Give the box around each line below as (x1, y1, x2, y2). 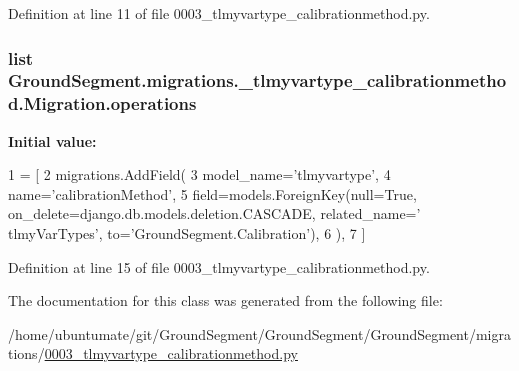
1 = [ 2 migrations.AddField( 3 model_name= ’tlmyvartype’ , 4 (8, 164, 391, 185)
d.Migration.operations (8, 91, 197, 116)
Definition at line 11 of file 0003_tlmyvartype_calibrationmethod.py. (8, 3, 430, 23)
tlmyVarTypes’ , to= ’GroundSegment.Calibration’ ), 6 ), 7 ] (8, 223, 366, 244)
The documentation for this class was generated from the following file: (8, 290, 443, 311)
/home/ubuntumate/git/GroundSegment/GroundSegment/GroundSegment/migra (8, 323, 511, 344)
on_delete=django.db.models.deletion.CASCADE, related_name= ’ (8, 203, 421, 224)
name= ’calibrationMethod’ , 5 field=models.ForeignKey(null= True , (8, 183, 417, 204)
